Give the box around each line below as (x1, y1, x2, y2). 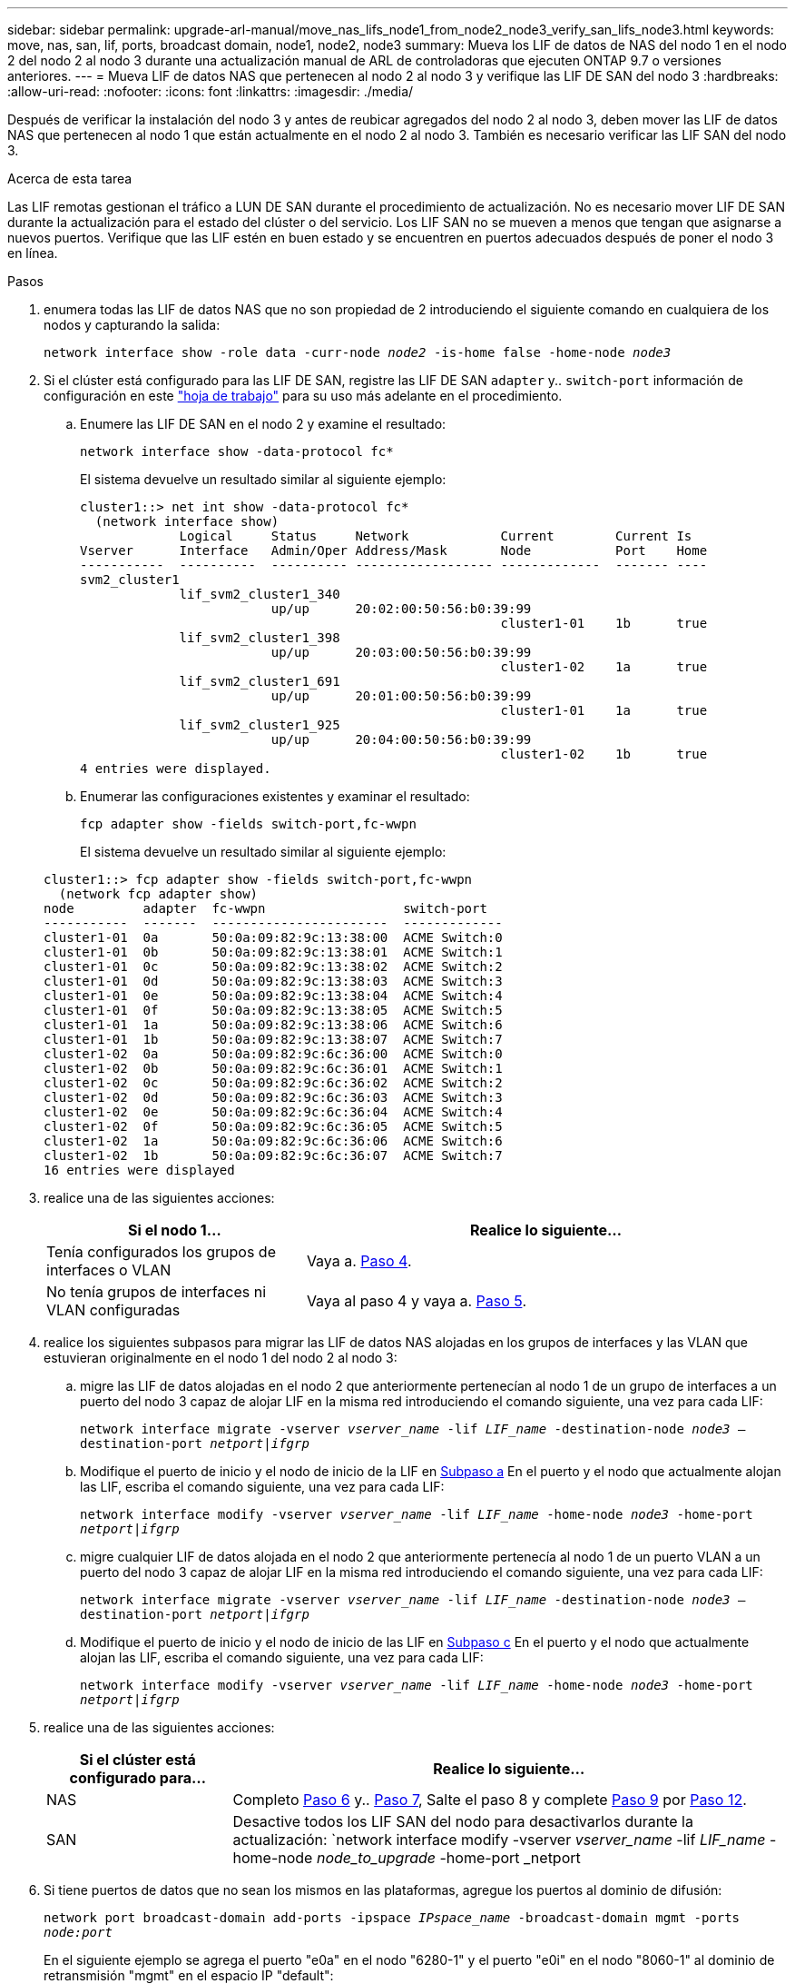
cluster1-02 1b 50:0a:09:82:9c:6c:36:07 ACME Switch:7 (44, 1148, 503, 1163)
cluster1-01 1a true (500, 703, 708, 718)
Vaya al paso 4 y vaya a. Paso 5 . (306, 1292, 527, 1310)
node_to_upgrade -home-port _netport (316, 1849, 581, 1867)
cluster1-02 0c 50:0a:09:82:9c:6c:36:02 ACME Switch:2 (44, 1076, 503, 1090)
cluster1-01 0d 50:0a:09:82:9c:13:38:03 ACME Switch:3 (44, 974, 503, 988)
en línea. (7, 245, 58, 261)
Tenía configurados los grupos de (46, 1243, 276, 1261)
